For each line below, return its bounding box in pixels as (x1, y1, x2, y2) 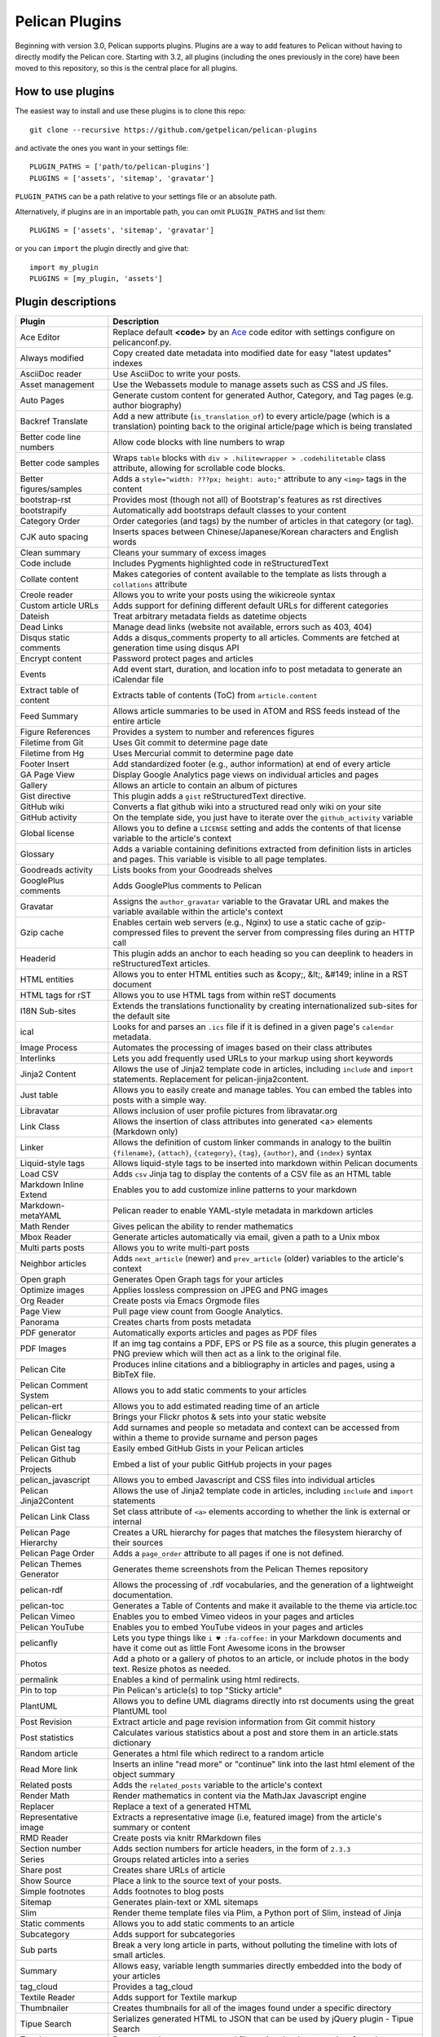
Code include (20, 558, 72, 570)
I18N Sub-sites (20, 1005, 77, 1017)
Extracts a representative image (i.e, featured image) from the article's (112, 1811, 382, 1823)
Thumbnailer (20, 2003, 69, 2014)
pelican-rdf (20, 1585, 64, 1596)
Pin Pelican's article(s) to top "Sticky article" (112, 1685, 283, 1696)
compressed (112, 927, 161, 939)
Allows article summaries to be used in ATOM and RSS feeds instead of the (112, 706, 401, 717)
